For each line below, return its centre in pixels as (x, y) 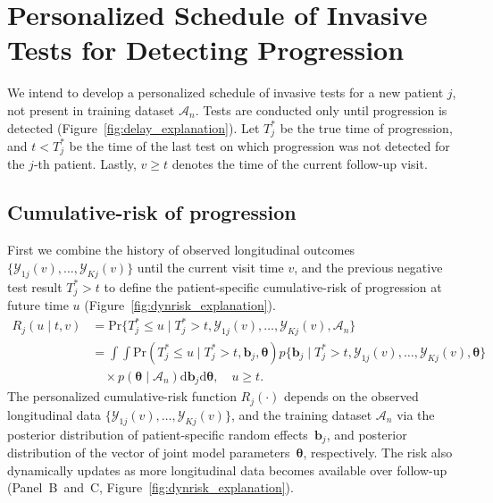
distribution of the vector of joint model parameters (149, 453)
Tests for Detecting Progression (206, 50)
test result (35, 286)
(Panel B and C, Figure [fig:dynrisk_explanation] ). (150, 487)
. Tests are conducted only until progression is (321, 109)
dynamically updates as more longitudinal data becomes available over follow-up (227, 469)
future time (38, 305)
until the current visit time (210, 267)
